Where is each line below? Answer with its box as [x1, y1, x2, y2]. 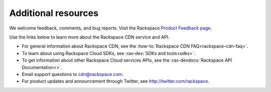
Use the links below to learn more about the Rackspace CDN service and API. [9, 34, 170, 40]
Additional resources [9, 7, 99, 18]
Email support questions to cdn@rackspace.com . [22, 71, 124, 77]
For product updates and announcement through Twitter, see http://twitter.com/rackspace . [22, 78, 209, 84]
